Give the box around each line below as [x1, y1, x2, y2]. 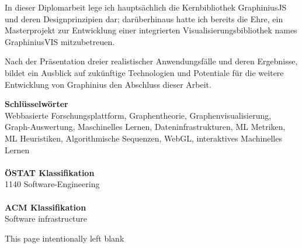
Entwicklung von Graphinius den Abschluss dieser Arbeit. [5, 78, 211, 90]
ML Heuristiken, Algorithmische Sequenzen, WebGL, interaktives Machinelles [5, 132, 282, 144]
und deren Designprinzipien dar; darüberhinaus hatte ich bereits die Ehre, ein [5, 12, 283, 25]
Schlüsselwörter [5, 98, 68, 110]
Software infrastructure [5, 212, 88, 225]
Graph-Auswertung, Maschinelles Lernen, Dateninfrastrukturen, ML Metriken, [5, 120, 286, 133]
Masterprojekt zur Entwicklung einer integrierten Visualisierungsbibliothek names [5, 24, 297, 36]
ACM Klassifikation [5, 201, 86, 213]
